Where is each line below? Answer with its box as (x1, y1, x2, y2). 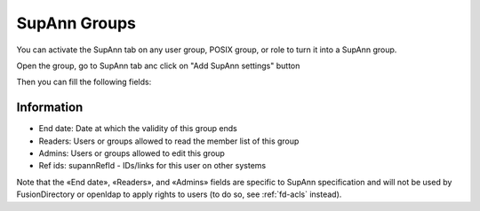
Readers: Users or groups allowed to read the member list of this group (38, 136, 300, 146)
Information (16, 100, 84, 115)
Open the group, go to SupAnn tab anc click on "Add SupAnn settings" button (16, 60, 300, 71)
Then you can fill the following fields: (16, 76, 152, 88)
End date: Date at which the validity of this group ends (38, 123, 237, 134)
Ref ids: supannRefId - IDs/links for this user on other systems (38, 160, 267, 171)
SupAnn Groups (16, 13, 137, 33)
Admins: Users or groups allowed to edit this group (38, 148, 226, 159)
